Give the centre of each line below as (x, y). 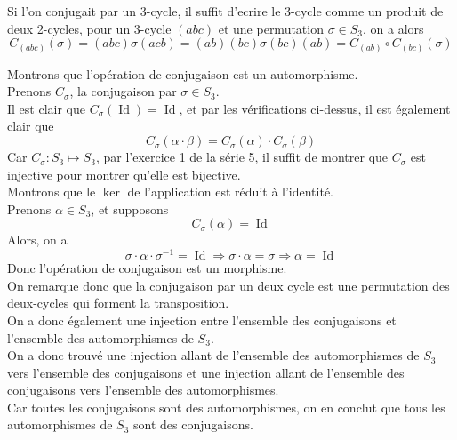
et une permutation (271, 28)
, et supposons (130, 208)
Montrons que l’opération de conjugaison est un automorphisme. (183, 73)
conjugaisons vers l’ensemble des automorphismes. (143, 390)
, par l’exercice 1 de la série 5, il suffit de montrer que (242, 157)
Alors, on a (37, 240)
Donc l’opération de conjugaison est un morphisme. (147, 268)
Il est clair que (46, 108)
